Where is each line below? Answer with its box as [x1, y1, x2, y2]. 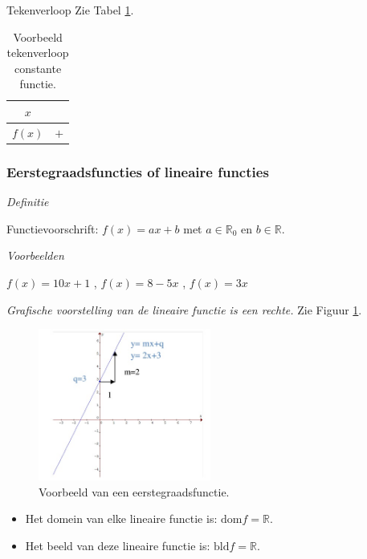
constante [14, 59, 62, 76]
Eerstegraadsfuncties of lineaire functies [6, 161, 269, 181]
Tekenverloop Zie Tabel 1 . [6, 2, 134, 18]
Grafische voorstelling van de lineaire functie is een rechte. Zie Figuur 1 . [6, 301, 362, 318]
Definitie [6, 193, 49, 210]
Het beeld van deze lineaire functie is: [25, 537, 210, 553]
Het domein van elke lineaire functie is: [25, 510, 218, 527]
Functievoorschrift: [6, 220, 99, 237]
